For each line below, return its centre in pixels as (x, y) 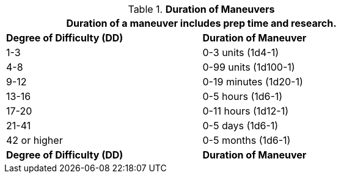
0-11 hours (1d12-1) (246, 111)
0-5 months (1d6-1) (247, 140)
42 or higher (35, 140)
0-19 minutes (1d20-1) (253, 82)
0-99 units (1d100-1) (249, 67)
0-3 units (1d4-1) (241, 52)
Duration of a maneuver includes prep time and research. (201, 23)
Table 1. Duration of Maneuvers (201, 9)
